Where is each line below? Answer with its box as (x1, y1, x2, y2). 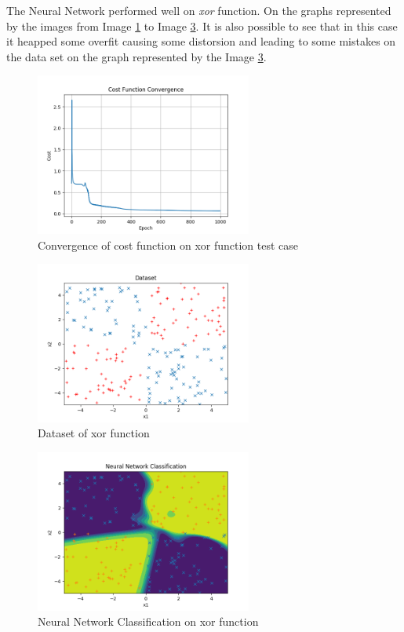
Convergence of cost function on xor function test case (38, 236, 299, 253)
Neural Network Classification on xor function (38, 613, 259, 630)
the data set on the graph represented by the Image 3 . (6, 48, 267, 64)
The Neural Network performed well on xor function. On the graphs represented (6, 2, 391, 18)
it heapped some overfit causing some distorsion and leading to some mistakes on (6, 33, 396, 49)
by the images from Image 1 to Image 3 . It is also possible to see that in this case (6, 17, 398, 34)
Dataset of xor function (38, 425, 150, 441)
